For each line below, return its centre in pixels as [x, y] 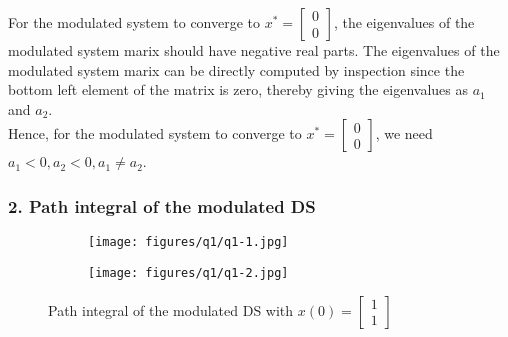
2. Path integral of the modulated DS [162, 205]
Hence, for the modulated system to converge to [155, 133]
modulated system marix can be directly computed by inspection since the [236, 69]
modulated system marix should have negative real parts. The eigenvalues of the [254, 50]
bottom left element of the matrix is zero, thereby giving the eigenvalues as [238, 89]
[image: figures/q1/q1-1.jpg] [188, 242]
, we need [404, 133]
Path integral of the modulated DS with [171, 309]
